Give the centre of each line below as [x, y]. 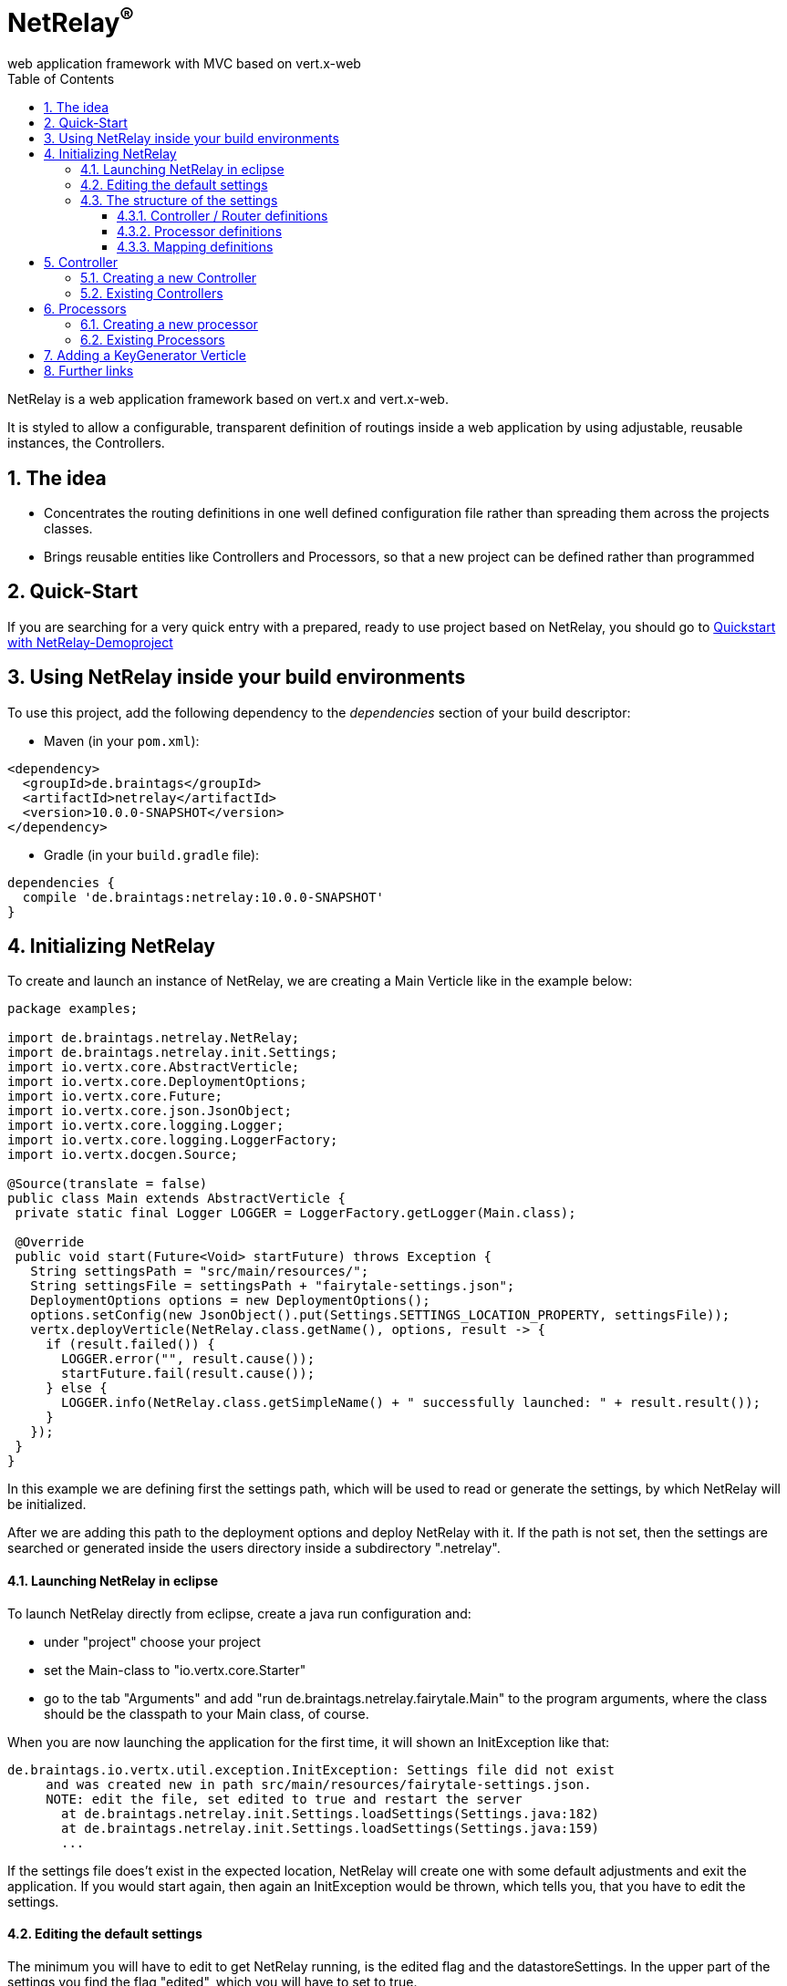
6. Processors [85, 309]
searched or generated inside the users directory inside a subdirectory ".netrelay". [254, 1548]
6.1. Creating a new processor [169, 325]
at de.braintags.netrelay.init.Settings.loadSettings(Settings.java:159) [331, 1828]
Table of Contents [61, 79]
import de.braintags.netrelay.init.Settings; [173, 1053]
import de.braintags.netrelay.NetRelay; [154, 1038]
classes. [68, 528]
